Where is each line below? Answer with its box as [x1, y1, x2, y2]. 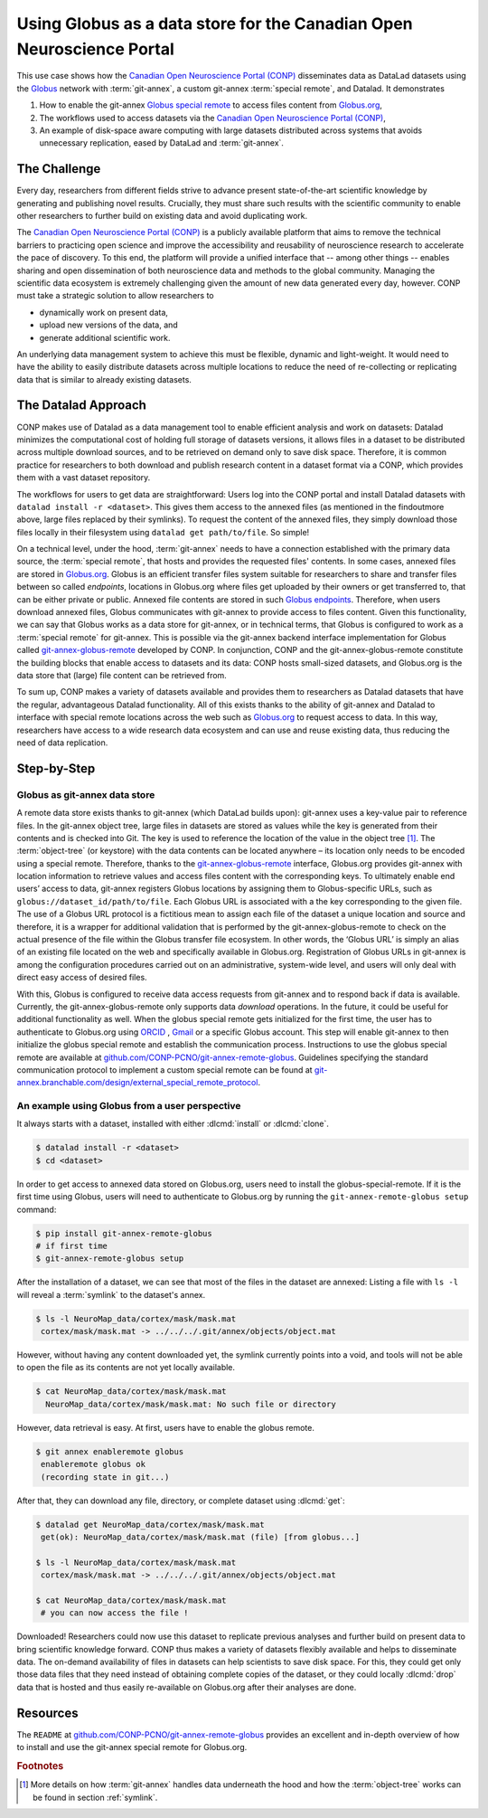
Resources [16, 1705, 79, 1720]
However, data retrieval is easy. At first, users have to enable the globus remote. [16, 1422, 315, 1433]
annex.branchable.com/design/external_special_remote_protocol [16, 1077, 258, 1088]
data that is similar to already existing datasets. [16, 374, 192, 384]
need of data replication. [16, 737, 108, 748]
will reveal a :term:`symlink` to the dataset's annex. [16, 1289, 206, 1300]
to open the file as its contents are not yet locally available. [16, 1362, 235, 1373]
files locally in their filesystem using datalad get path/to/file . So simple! [16, 526, 310, 537]
